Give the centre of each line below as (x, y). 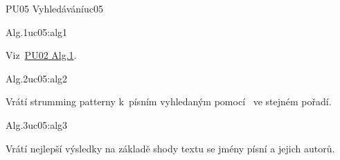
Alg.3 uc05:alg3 (37, 124)
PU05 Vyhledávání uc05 (54, 8)
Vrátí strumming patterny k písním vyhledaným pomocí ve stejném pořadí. (169, 101)
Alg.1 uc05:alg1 (37, 32)
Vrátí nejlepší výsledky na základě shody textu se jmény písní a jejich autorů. (170, 148)
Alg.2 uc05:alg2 (37, 78)
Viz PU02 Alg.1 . (41, 55)
